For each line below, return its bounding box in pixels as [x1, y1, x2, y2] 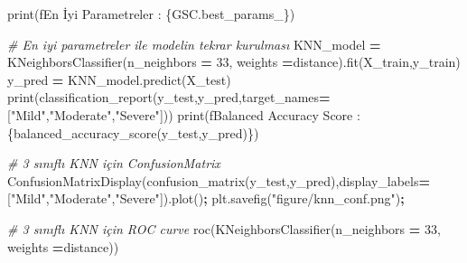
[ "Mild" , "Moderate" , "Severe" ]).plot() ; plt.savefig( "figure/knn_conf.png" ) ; [7, 189, 405, 208]
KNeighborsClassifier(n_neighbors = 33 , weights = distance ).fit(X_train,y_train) [7, 52, 461, 71]
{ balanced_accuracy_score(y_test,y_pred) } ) [7, 123, 259, 142]
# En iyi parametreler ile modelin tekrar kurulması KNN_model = [7, 34, 381, 53]
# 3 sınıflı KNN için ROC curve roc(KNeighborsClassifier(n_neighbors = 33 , [7, 219, 441, 238]
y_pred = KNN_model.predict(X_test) [7, 70, 231, 89]
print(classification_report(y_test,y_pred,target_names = [7, 88, 331, 107]
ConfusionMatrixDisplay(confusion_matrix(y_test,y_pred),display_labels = [7, 171, 431, 190]
